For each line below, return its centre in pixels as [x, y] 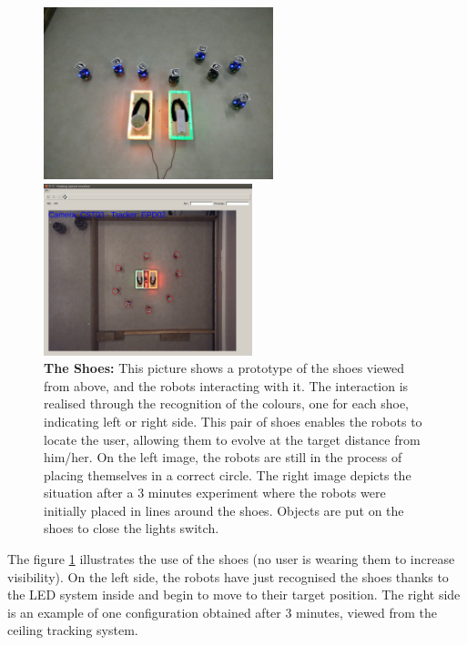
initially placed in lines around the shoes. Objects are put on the [224, 510]
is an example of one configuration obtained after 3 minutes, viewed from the [222, 612]
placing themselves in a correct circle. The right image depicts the [228, 474]
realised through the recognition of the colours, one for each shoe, [226, 403]
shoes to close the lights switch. [132, 528]
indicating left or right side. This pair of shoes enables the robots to [233, 421]
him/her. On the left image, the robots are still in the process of [223, 457]
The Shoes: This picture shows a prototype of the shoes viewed [224, 368]
